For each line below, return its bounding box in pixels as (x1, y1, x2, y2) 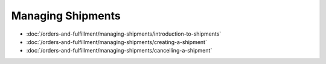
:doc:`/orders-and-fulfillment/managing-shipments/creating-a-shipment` (26, 38, 208, 45)
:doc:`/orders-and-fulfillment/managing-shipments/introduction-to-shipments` (26, 30, 222, 37)
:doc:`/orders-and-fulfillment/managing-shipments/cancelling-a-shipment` (26, 47, 213, 54)
